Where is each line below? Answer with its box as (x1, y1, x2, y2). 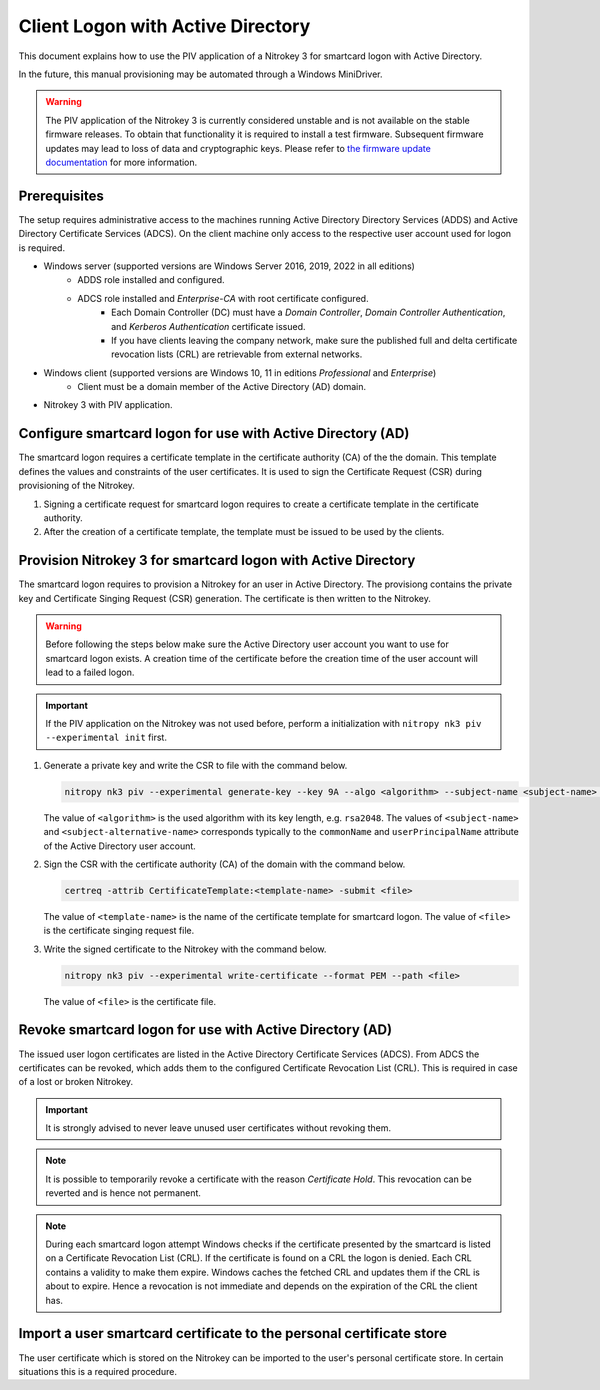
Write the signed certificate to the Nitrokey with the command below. (43, 943, 327, 955)
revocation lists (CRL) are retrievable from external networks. (111, 348, 363, 360)
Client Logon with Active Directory (18, 15, 311, 37)
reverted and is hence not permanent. (45, 1187, 202, 1199)
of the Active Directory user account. (43, 840, 197, 852)
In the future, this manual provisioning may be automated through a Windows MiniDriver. (18, 68, 384, 80)
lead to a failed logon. (45, 666, 135, 679)
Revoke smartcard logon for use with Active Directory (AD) (18, 1021, 393, 1039)
